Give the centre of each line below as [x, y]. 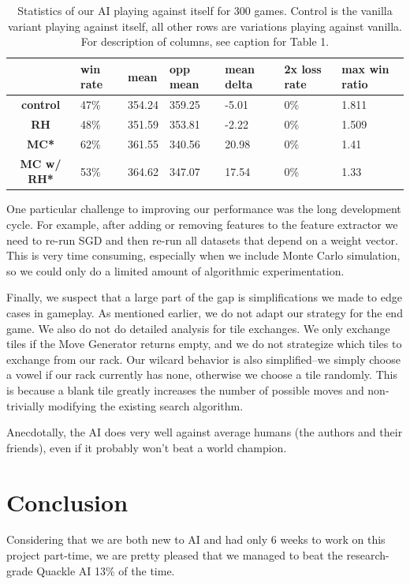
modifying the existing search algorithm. [145, 405]
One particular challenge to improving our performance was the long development [204, 209]
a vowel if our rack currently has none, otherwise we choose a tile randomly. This [202, 374]
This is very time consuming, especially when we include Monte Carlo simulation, [203, 255]
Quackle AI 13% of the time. [106, 570]
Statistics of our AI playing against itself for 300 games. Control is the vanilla [205, 10]
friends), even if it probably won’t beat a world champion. [147, 447]
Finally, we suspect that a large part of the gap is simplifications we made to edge [204, 297]
